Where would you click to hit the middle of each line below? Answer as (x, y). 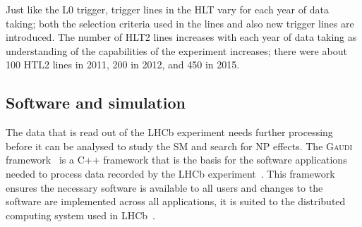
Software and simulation (96, 103)
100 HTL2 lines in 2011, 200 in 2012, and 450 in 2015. (123, 65)
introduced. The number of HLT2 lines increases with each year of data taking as (181, 37)
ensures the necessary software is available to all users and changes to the (164, 187)
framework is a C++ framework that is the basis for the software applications (176, 160)
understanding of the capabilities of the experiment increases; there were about (176, 50)
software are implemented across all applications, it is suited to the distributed (176, 201)
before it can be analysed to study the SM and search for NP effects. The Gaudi (179, 146)
